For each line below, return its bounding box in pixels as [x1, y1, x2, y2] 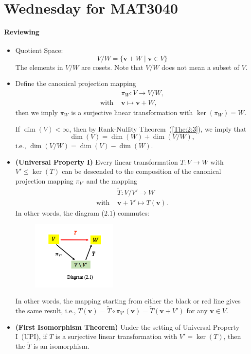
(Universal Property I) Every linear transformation [15, 156, 178, 167]
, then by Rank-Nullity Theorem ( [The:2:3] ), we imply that [69, 123, 247, 134]
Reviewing [4, 26, 39, 36]
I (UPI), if [15, 331, 47, 341]
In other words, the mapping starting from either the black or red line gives [15, 296, 241, 306]
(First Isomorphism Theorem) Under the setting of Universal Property [15, 321, 240, 332]
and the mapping [86, 175, 137, 185]
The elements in [15, 62, 63, 72]
